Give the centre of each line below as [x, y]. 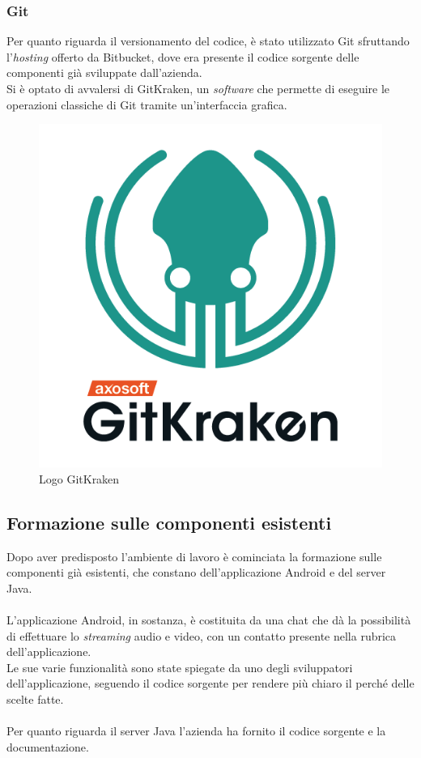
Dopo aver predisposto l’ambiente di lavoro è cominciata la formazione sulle [194, 556]
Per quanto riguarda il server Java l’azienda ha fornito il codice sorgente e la [196, 731]
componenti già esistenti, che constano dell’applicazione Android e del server [196, 572]
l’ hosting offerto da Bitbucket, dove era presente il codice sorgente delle [183, 56]
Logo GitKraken [79, 478]
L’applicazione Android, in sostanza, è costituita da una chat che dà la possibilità [209, 619]
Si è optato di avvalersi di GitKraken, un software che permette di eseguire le [198, 88]
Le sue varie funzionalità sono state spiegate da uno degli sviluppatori [180, 667]
